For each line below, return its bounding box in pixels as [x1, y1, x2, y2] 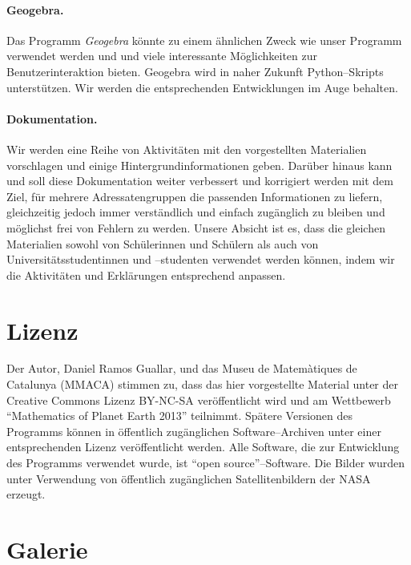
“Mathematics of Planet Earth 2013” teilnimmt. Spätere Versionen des [6, 407, 353, 424]
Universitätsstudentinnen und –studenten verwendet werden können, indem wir [6, 251, 395, 268]
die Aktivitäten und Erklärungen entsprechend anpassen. [6, 266, 286, 283]
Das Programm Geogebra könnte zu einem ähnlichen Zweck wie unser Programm [6, 31, 402, 48]
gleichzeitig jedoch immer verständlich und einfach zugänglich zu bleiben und [6, 204, 385, 220]
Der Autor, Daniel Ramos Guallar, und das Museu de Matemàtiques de [6, 360, 357, 377]
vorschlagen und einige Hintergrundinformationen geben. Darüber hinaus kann [6, 156, 393, 173]
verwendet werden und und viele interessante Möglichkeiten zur [6, 47, 318, 64]
